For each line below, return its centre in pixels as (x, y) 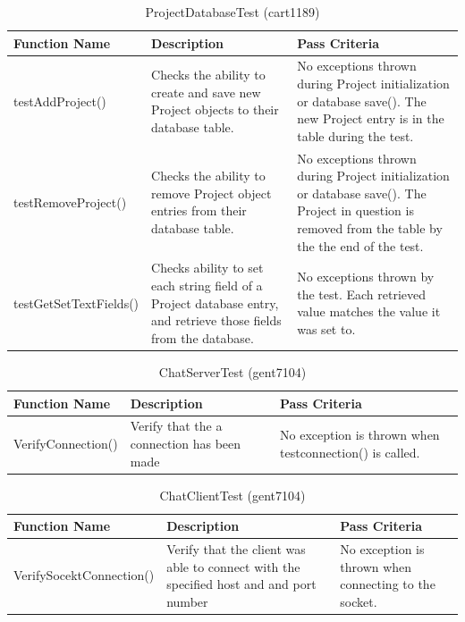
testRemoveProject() (70, 202)
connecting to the (388, 584)
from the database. (203, 337)
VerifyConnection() (66, 443)
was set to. (326, 329)
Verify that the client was (236, 549)
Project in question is (355, 210)
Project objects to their (215, 109)
